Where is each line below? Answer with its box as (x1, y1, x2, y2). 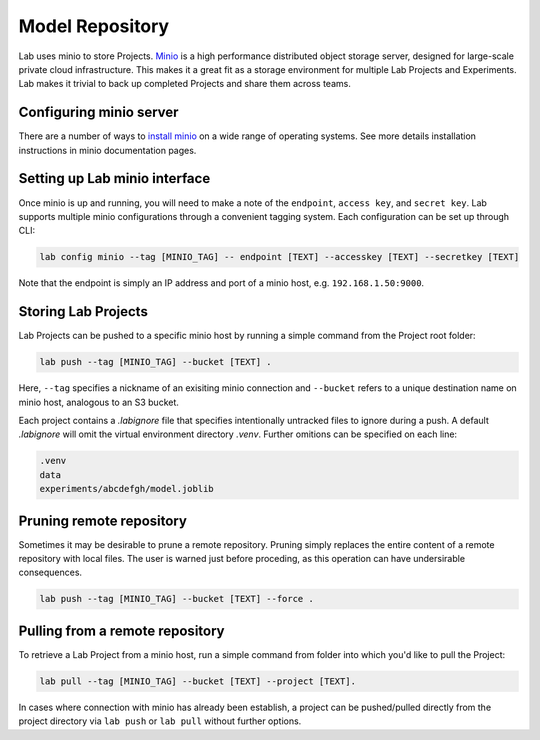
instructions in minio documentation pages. (18, 144, 197, 156)
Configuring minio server (18, 104, 179, 121)
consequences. (18, 566, 83, 579)
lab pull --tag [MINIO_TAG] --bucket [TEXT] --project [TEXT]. (39, 675, 357, 687)
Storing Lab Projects (18, 303, 149, 320)
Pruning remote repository (18, 512, 187, 529)
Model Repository (18, 15, 170, 37)
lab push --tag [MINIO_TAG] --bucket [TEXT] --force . (39, 593, 314, 605)
